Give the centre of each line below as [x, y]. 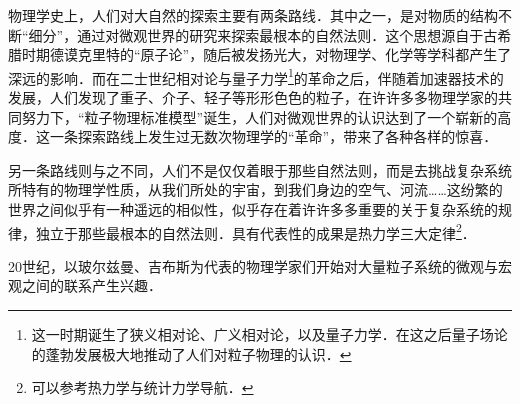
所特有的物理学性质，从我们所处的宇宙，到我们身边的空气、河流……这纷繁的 [255, 189]
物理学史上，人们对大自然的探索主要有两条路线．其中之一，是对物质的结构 [253, 15]
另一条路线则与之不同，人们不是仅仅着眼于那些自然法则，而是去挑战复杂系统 [260, 169]
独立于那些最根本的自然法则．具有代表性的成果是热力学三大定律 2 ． [255, 231]
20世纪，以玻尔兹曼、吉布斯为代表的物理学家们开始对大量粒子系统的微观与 [253, 265]
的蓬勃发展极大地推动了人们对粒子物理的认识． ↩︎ [191, 353]
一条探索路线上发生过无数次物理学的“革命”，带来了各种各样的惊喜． [273, 136]
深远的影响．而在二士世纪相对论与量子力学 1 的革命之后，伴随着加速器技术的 [256, 76]
